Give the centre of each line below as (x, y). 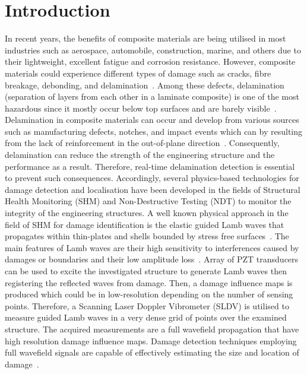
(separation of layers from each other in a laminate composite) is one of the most (152, 96)
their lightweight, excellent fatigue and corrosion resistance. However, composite (150, 61)
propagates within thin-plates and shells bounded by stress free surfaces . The (147, 236)
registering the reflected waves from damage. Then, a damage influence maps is (149, 282)
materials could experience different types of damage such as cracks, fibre (138, 73)
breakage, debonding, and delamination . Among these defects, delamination (145, 85)
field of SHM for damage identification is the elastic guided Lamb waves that (145, 224)
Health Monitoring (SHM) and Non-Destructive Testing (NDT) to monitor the (148, 201)
